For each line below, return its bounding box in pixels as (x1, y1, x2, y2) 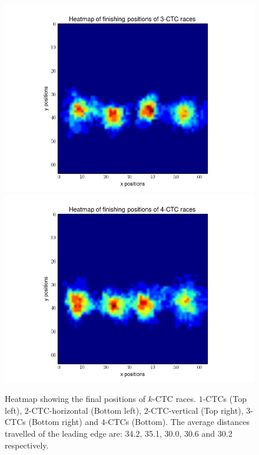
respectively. (5, 438, 49, 451)
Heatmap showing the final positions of (5, 393, 146, 405)
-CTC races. (152, 393, 196, 405)
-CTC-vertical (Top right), (148, 404, 244, 416)
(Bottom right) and (28, 416, 98, 428)
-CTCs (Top (202, 393, 247, 405)
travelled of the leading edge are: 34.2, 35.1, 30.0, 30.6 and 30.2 (5, 427, 233, 439)
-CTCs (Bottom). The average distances (105, 416, 250, 428)
